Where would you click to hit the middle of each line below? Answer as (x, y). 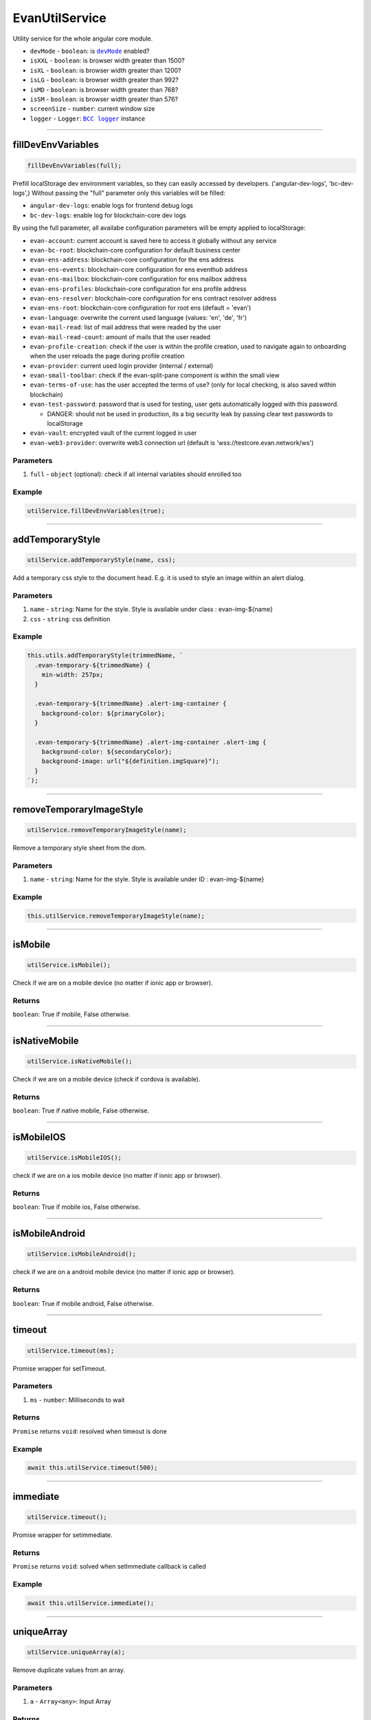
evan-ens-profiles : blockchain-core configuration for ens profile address (138, 288)
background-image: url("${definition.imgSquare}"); (131, 761)
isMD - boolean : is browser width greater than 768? (104, 89)
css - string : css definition (70, 619)
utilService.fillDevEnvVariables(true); (96, 510)
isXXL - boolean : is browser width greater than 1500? (107, 61)
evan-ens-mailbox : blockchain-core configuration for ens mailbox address (138, 279)
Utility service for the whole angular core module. (83, 39)
